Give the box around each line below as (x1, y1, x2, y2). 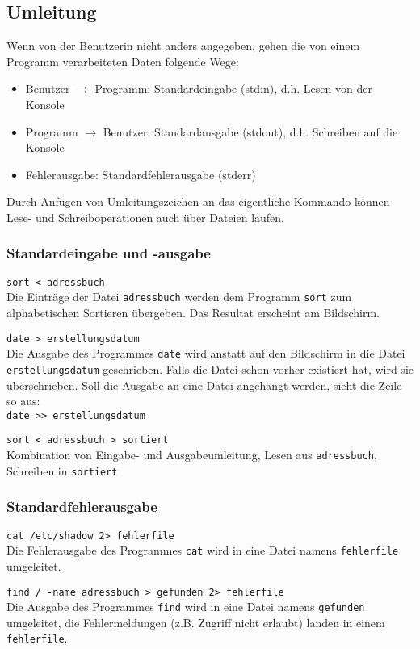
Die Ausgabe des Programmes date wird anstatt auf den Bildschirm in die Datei (6, 345, 405, 362)
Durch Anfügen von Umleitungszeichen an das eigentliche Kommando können (6, 193, 390, 210)
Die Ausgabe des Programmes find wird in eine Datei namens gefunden (6, 598, 365, 615)
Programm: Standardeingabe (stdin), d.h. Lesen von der (94, 80, 372, 97)
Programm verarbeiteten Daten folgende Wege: (6, 52, 239, 69)
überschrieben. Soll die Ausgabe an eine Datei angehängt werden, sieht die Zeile (6, 376, 402, 393)
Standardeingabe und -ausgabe (6, 243, 211, 263)
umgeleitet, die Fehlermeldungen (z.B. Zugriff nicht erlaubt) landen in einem (6, 613, 385, 630)
